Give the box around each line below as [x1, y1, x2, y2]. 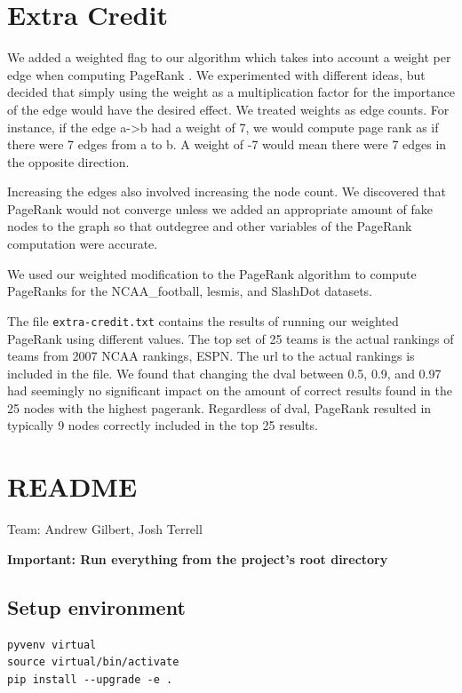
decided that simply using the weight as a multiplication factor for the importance [7, 83, 455, 101]
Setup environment [7, 593, 186, 620]
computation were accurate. [7, 235, 158, 253]
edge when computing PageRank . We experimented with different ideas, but [7, 65, 426, 84]
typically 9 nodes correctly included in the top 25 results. [7, 416, 318, 434]
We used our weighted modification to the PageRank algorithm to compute [7, 264, 417, 283]
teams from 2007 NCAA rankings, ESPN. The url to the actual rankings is [7, 346, 415, 365]
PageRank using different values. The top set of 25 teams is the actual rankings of [7, 329, 454, 347]
